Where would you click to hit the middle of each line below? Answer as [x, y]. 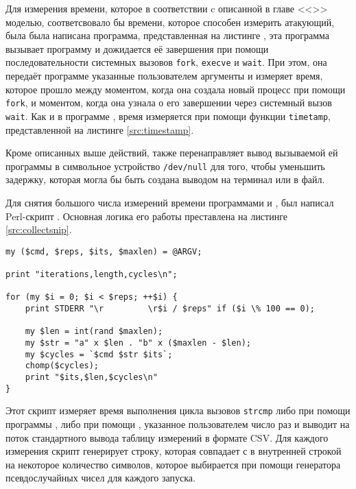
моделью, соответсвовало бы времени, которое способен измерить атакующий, [170, 22]
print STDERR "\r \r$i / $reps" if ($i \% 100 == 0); [170, 309]
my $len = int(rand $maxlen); [94, 332]
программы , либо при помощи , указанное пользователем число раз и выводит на [178, 424]
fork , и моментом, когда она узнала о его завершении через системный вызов [169, 103]
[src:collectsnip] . [39, 229]
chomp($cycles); [62, 366]
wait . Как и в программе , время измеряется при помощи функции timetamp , [168, 116]
